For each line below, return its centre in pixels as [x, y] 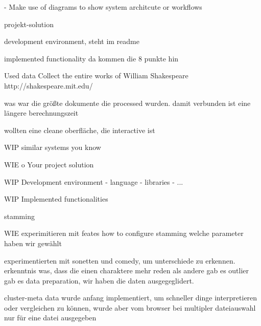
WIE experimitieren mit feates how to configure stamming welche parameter [124, 233]
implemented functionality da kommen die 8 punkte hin [91, 58]
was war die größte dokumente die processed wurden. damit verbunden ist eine [127, 103]
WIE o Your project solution [49, 164]
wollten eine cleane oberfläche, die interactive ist [80, 130]
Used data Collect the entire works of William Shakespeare [96, 75]
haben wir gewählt [33, 243]
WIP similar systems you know [53, 147]
